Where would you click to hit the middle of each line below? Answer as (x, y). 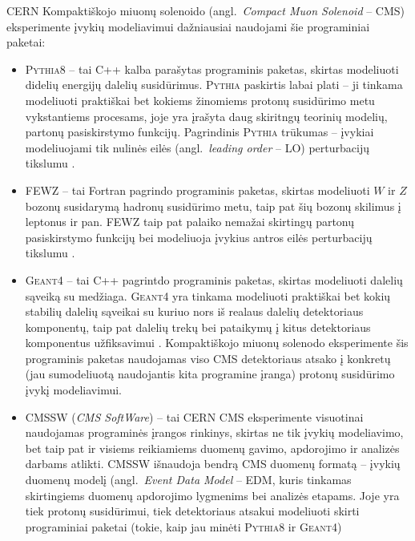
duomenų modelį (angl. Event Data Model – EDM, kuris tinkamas (188, 480)
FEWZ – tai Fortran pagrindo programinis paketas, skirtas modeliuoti (197, 190)
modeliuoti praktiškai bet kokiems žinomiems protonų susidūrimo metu (200, 100)
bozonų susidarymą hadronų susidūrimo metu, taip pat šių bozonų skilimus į (213, 206)
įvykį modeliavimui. (73, 390)
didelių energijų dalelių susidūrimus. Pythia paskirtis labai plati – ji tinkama (214, 85)
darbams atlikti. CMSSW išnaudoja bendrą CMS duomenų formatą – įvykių (213, 464)
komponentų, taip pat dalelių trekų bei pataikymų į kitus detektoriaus (198, 327)
